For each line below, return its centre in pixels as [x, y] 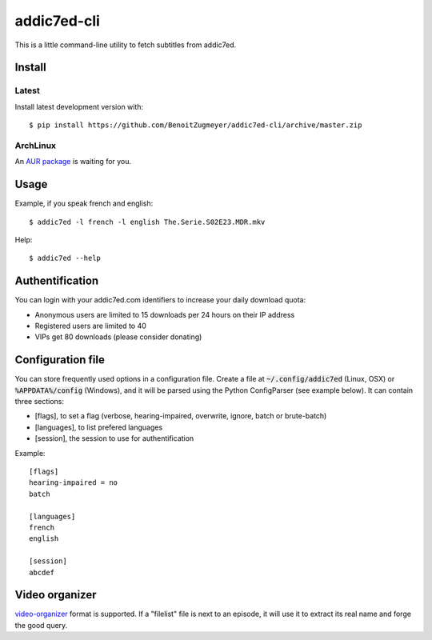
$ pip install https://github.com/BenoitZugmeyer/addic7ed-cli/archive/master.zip [196, 125]
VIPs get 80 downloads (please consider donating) [118, 337]
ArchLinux [35, 146]
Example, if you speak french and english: [84, 203]
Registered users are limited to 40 [91, 326]
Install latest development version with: [79, 106]
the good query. [41, 625]
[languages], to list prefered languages [99, 427]
